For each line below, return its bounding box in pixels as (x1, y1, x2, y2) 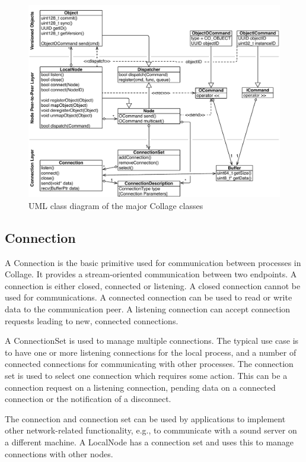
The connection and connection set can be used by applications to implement (5, 412, 286, 425)
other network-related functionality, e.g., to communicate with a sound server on (5, 424, 297, 436)
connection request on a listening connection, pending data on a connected (5, 381, 276, 393)
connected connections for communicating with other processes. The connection (5, 357, 294, 370)
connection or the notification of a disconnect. (5, 393, 171, 405)
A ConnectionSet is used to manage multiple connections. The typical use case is (5, 334, 299, 347)
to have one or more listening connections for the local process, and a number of (5, 346, 297, 358)
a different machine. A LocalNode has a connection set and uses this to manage (5, 435, 294, 448)
